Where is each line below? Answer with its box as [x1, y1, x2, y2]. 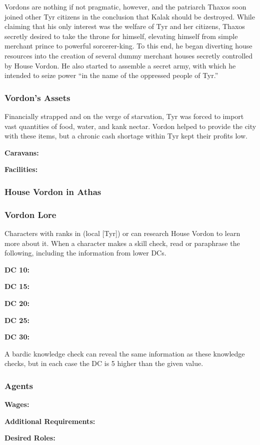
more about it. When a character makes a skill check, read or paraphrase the [4, 237, 240, 248]
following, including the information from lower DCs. [4, 247, 166, 258]
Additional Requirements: [4, 415, 95, 426]
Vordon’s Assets [4, 91, 70, 103]
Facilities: [4, 164, 38, 174]
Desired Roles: [4, 432, 55, 443]
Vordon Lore [4, 208, 56, 220]
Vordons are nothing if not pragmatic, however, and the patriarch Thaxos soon [4, 1, 246, 11]
